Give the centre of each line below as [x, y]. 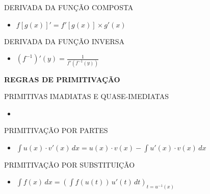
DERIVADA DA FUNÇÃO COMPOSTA [69, 7]
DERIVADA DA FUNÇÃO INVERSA [64, 41]
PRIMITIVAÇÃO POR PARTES [56, 130]
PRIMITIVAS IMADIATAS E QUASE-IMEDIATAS [87, 96]
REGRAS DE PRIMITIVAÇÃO [62, 79]
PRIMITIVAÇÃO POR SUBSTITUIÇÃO [70, 164]
